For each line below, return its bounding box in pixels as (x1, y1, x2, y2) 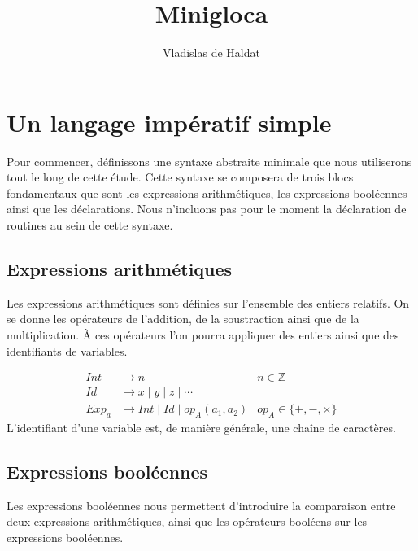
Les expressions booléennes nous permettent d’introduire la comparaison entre (7, 496, 396, 514)
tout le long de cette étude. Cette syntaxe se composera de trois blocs (7, 168, 354, 186)
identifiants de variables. (7, 342, 128, 359)
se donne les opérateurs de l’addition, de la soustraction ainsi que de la (7, 310, 359, 327)
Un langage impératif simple (7, 105, 332, 138)
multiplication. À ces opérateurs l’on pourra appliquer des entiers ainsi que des (7, 326, 399, 343)
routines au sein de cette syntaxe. (7, 216, 173, 234)
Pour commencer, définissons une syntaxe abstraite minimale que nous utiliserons (7, 152, 412, 169)
